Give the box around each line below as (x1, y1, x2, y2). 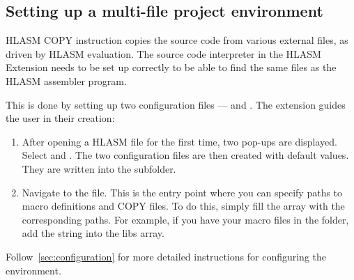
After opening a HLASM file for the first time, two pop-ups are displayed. (22, 134, 337, 148)
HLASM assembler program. (6, 73, 127, 88)
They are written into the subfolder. (22, 161, 176, 176)
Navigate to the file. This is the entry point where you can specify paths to (22, 185, 343, 199)
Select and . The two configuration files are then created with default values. (22, 148, 349, 162)
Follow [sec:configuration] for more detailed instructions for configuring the (6, 249, 327, 263)
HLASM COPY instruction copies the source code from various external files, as (6, 33, 348, 47)
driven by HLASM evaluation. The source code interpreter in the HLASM (6, 46, 321, 61)
